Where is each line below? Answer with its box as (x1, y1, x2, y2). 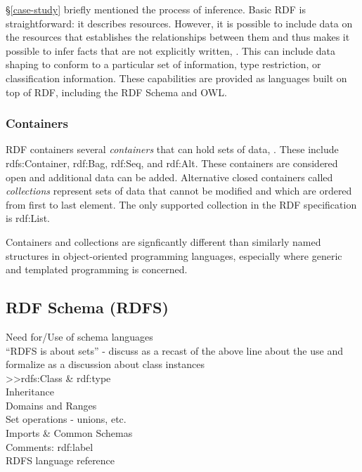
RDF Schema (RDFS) (6, 296, 169, 318)
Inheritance (6, 384, 54, 399)
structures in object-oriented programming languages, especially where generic (6, 248, 342, 263)
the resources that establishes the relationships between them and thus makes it (6, 29, 350, 44)
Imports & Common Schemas (6, 426, 133, 440)
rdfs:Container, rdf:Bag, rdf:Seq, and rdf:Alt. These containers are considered (6, 155, 338, 170)
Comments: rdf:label (6, 439, 93, 454)
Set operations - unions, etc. (6, 412, 127, 426)
